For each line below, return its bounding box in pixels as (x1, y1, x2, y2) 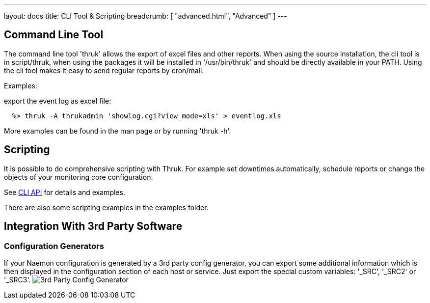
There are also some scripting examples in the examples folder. (4, 203, 209, 212)
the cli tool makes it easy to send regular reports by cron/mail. (4, 66, 204, 75)
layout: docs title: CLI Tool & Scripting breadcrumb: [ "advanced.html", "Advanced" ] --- (4, 12, 287, 20)
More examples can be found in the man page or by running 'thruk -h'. (4, 126, 231, 135)
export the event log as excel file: (4, 96, 111, 105)
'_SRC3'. (4, 275, 31, 284)
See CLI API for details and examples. (4, 188, 125, 196)
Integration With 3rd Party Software (4, 220, 183, 233)
